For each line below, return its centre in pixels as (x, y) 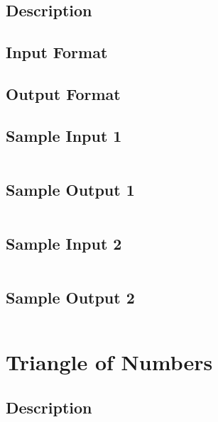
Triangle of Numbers (109, 362)
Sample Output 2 (70, 298)
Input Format (57, 52)
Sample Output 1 (70, 189)
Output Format (63, 93)
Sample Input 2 (64, 244)
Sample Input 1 (64, 135)
